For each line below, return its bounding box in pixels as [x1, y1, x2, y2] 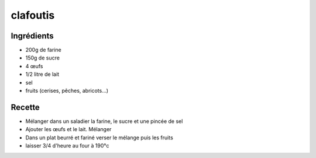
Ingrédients [11, 31, 54, 41]
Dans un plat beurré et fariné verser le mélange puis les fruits [25, 134, 174, 141]
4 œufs [25, 62, 43, 69]
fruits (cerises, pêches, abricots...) [25, 87, 108, 94]
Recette [11, 102, 40, 112]
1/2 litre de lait [25, 71, 60, 78]
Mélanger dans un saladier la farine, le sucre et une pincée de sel [25, 117, 183, 125]
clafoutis [11, 9, 55, 22]
